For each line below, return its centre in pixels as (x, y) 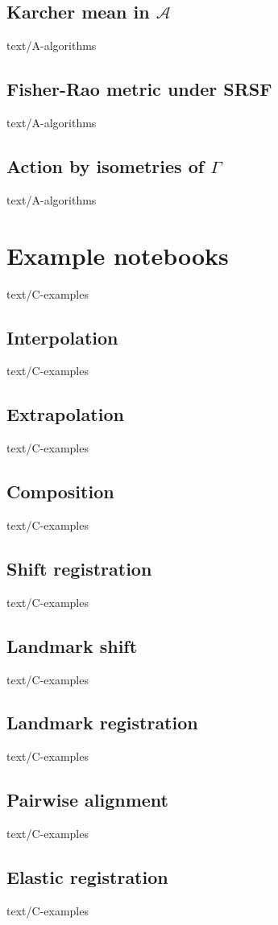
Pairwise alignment (87, 800)
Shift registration (79, 568)
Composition (60, 491)
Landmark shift (72, 645)
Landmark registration (102, 723)
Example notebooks (118, 255)
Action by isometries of (106, 165)
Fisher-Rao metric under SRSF (139, 89)
